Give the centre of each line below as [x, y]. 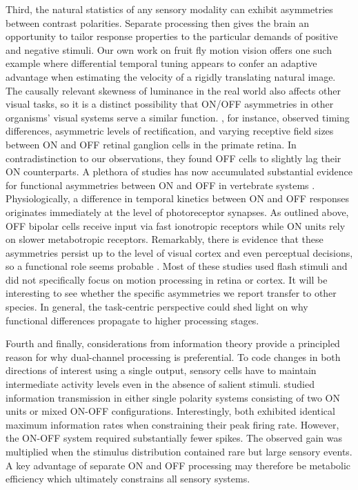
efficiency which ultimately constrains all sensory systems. [128, 479]
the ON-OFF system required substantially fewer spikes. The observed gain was [174, 438]
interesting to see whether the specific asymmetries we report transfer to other [171, 293]
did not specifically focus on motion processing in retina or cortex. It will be [167, 279]
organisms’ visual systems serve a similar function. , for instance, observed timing [178, 117]
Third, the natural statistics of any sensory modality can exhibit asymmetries [169, 9]
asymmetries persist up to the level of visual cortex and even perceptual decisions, [179, 252]
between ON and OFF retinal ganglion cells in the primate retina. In [151, 144]
